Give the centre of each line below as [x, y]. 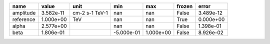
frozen [185, 6]
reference [24, 19]
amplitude [24, 13]
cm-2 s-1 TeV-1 [90, 13]
